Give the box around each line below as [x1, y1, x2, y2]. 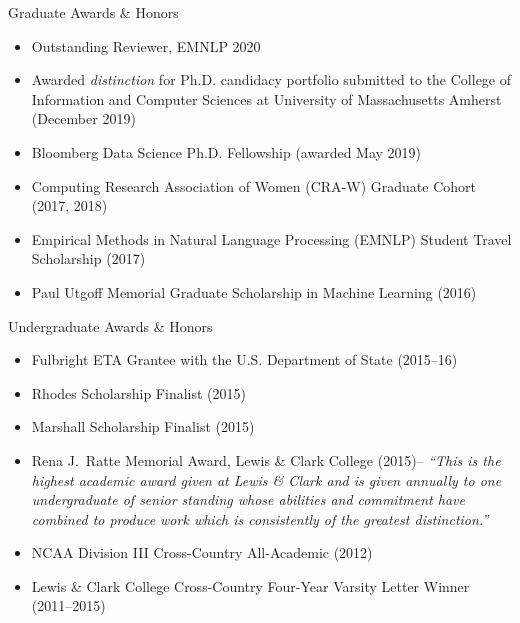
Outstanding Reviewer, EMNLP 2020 [31, 35, 261, 56]
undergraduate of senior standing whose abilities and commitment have [31, 489, 465, 510]
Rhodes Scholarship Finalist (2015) [31, 382, 246, 403]
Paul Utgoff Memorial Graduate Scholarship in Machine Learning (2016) [31, 281, 477, 302]
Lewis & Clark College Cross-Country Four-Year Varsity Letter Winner [31, 575, 470, 596]
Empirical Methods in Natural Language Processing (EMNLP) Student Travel [31, 228, 512, 249]
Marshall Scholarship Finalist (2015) [31, 416, 255, 437]
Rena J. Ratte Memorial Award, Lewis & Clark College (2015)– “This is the [31, 449, 501, 470]
